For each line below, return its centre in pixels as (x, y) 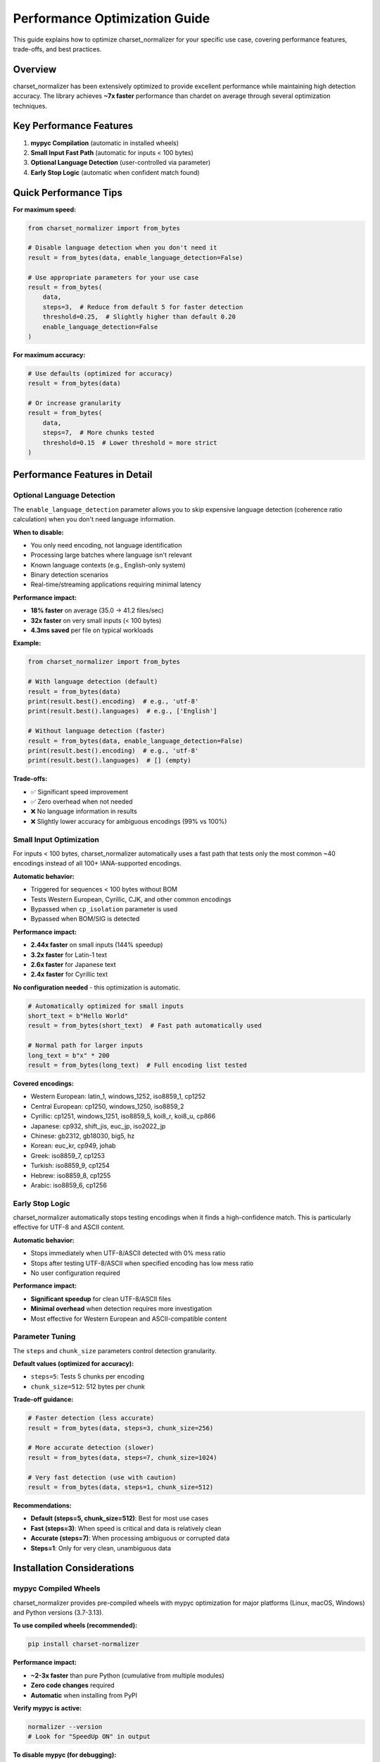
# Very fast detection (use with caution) (102, 1477)
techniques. (30, 106)
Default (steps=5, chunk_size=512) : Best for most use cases (120, 1518)
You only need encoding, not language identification (106, 545)
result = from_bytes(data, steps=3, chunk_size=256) (121, 1428)
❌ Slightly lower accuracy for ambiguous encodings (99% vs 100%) (129, 821)
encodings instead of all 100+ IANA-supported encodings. (97, 863)
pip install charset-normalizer (84, 1644)
